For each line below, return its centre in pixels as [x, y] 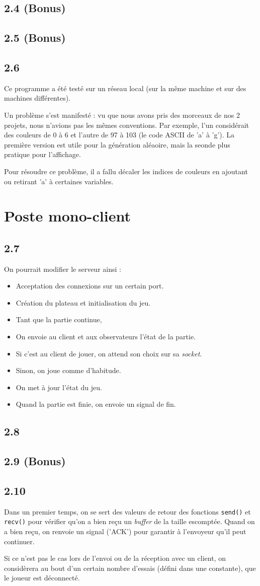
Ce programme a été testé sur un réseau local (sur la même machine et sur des [125, 88]
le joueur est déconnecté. [42, 578]
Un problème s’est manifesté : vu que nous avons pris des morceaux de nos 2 [122, 115]
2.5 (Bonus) [35, 38]
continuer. [19, 541]
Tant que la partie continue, [59, 319]
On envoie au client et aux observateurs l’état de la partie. [106, 337]
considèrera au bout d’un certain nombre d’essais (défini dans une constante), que [130, 568]
